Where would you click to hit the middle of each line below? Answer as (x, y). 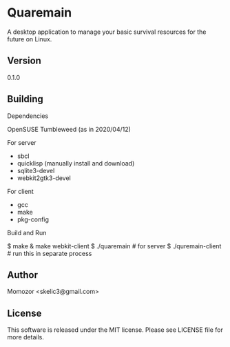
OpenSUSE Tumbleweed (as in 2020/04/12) (69, 129)
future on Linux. (30, 39)
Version (24, 61)
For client (21, 191)
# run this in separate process (50, 253)
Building (25, 99)
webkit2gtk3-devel (44, 178)
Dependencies (28, 116)
